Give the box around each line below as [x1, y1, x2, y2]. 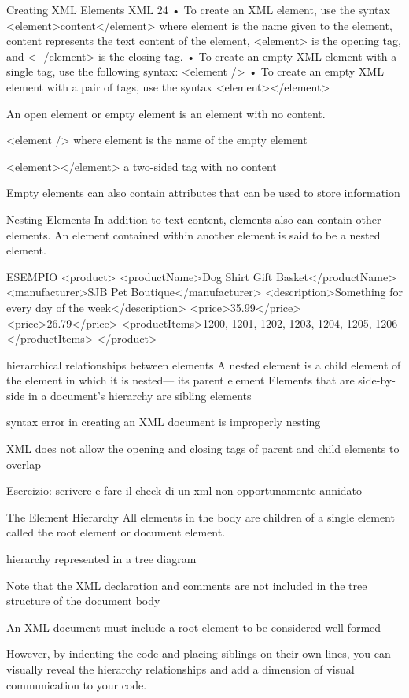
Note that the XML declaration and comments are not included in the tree [6, 577, 367, 593]
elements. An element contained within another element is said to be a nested [6, 226, 381, 243]
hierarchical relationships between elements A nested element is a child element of [6, 356, 401, 373]
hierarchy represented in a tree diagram [6, 551, 197, 567]
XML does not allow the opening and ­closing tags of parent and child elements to [6, 440, 400, 457]
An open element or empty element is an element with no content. [6, 105, 326, 121]
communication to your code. [6, 676, 147, 692]
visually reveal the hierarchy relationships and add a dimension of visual [6, 661, 355, 677]
